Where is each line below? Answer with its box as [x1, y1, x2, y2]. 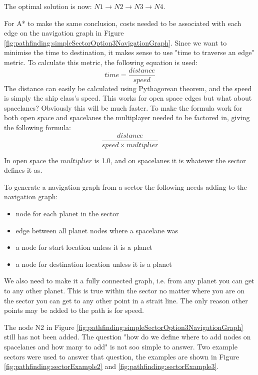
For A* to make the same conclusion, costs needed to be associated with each [4, 18, 241, 28]
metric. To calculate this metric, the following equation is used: [4, 57, 197, 67]
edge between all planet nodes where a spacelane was [15, 225, 178, 235]
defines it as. [4, 165, 42, 175]
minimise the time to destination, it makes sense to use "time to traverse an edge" [4, 47, 254, 58]
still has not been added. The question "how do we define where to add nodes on [4, 331, 251, 342]
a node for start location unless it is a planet [15, 242, 152, 252]
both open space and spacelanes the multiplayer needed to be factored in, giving [4, 112, 250, 123]
